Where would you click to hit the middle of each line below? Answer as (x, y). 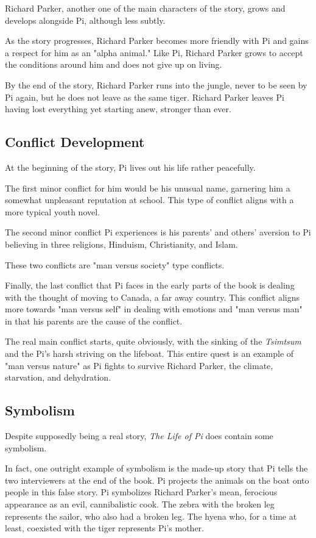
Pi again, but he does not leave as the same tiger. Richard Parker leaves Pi (145, 97)
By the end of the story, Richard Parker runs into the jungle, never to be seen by (156, 84)
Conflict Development (75, 142)
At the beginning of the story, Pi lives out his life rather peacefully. (130, 167)
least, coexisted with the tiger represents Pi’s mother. (104, 528)
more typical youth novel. (52, 211)
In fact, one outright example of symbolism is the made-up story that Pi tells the (156, 468)
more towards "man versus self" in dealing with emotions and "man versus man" (154, 309)
